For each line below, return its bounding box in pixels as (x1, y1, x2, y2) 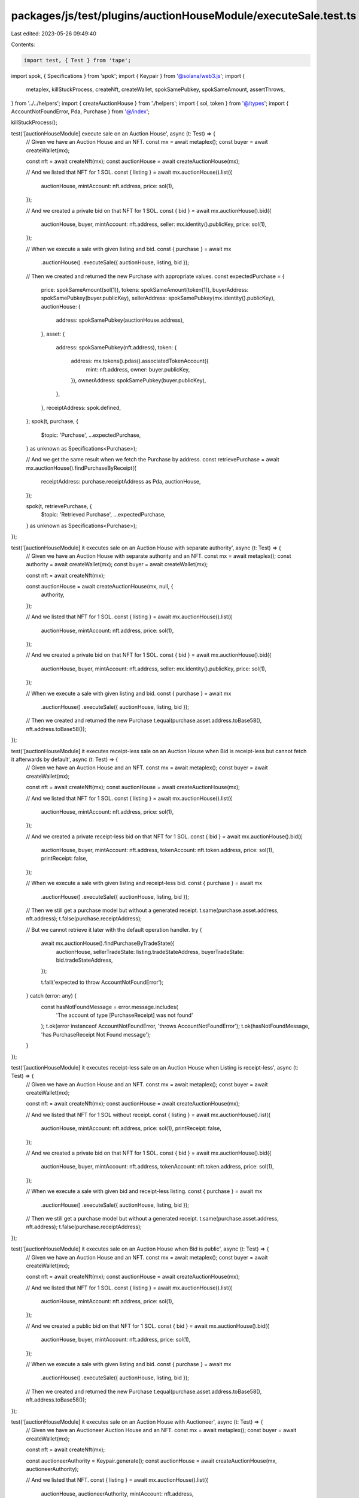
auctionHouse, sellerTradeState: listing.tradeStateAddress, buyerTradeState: (56, 948, 244, 955)
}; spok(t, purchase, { (26, 418, 79, 425)
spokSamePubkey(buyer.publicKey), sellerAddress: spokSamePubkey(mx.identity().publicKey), (41, 294, 275, 302)
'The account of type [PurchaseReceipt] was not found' (56, 1011, 193, 1019)
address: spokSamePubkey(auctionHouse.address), (56, 316, 184, 324)
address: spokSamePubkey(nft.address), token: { (56, 343, 177, 351)
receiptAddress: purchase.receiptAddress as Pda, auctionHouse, (41, 478, 201, 485)
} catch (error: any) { (26, 992, 77, 999)
